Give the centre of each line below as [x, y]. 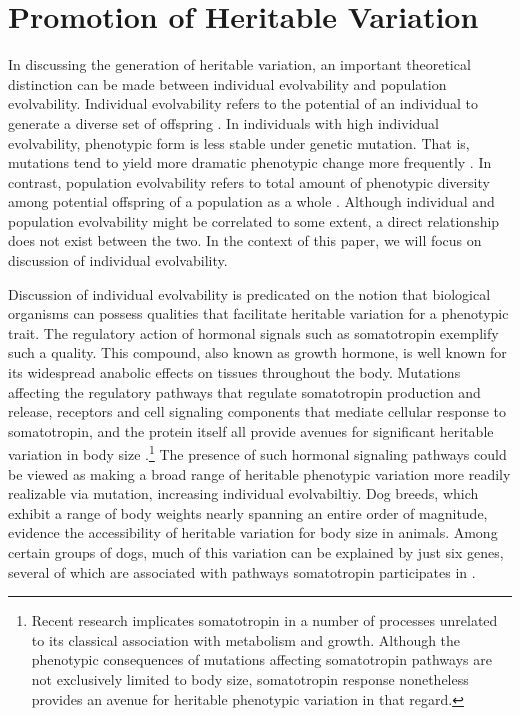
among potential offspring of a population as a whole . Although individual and [251, 201]
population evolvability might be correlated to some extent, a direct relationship [254, 220]
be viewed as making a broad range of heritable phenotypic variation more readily [259, 473]
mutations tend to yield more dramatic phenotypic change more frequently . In [250, 162]
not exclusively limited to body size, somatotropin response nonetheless [250, 679]
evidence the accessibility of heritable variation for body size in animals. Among [253, 532]
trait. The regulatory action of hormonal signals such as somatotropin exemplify [253, 332]
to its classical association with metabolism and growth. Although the [246, 639]
